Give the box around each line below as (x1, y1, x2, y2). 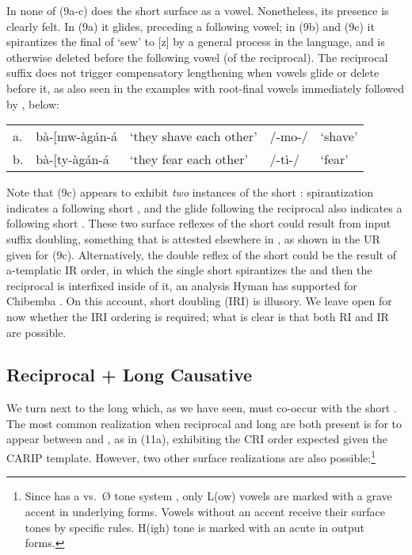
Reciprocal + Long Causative (6, 362, 253, 387)
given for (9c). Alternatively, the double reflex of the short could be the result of (6, 246, 396, 262)
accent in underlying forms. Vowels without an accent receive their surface (25, 503, 386, 519)
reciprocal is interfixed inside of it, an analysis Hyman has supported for (6, 277, 357, 293)
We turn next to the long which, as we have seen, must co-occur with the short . (6, 400, 397, 416)
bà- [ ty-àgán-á (36, 150, 109, 169)
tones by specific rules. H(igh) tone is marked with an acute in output (25, 519, 364, 535)
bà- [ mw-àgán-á (36, 127, 118, 146)
